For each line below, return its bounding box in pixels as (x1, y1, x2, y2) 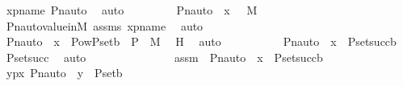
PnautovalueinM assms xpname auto (6, 17, 204, 34)
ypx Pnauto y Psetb (6, 64, 123, 81)
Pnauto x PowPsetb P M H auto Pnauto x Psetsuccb (6, 33, 397, 50)
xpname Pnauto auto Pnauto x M (6, 2, 258, 18)
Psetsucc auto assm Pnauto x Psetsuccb (6, 48, 323, 65)
